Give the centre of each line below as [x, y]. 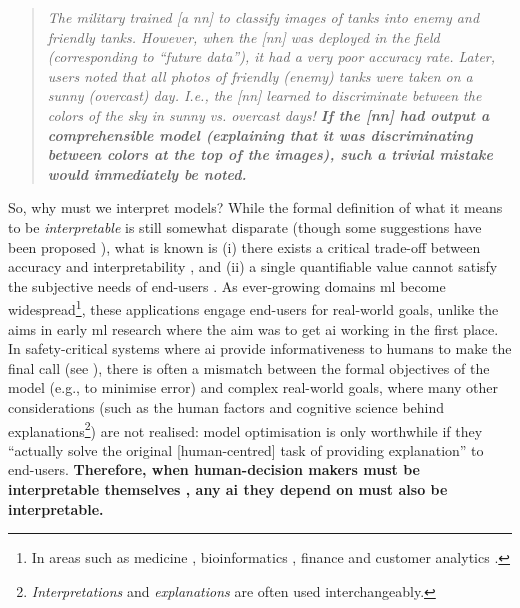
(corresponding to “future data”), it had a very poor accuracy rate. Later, [271, 56]
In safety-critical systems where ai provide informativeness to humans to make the [260, 348]
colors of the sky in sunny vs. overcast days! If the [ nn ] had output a [268, 114]
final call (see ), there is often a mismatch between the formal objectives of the [249, 367]
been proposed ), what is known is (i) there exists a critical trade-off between [244, 246]
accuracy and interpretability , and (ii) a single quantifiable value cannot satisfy [253, 266]
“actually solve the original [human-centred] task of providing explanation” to [246, 449]
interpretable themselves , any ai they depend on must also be [228, 488]
